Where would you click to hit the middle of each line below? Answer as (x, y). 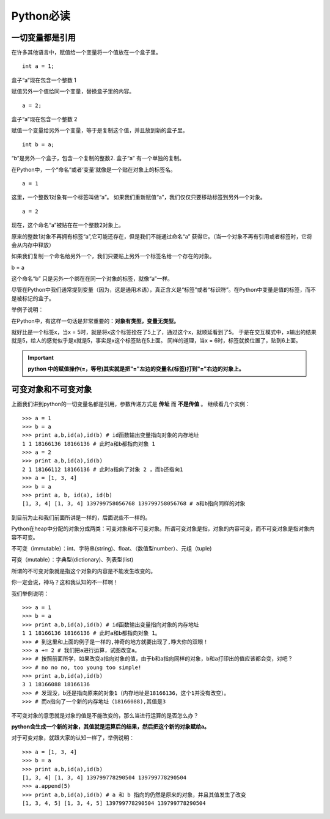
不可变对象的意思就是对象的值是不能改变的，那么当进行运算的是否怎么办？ (105, 715)
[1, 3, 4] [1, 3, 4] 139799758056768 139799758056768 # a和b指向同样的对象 (134, 504)
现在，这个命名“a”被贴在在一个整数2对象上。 (68, 225)
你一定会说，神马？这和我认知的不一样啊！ (65, 582)
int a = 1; (38, 66)
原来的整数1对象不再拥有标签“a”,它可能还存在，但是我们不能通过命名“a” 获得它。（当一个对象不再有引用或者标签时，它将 (162, 236)
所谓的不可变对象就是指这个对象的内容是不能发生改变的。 (83, 571)
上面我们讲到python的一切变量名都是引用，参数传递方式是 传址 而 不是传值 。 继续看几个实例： (131, 404)
